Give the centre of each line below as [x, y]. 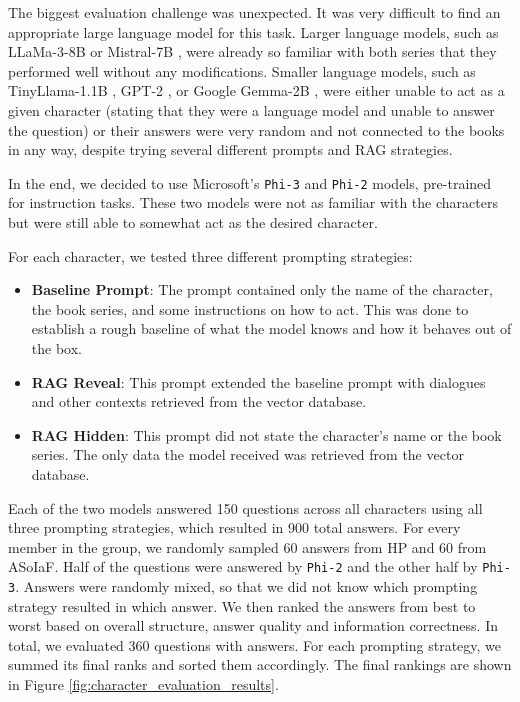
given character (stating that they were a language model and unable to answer [251, 109]
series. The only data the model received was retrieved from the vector [247, 454]
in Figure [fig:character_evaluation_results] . [143, 684]
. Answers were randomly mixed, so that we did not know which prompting [246, 585]
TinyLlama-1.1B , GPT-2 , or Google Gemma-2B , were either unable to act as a [256, 90]
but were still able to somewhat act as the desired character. [193, 222]
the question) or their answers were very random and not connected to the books [256, 129]
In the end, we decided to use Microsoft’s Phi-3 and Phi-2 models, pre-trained [250, 182]
